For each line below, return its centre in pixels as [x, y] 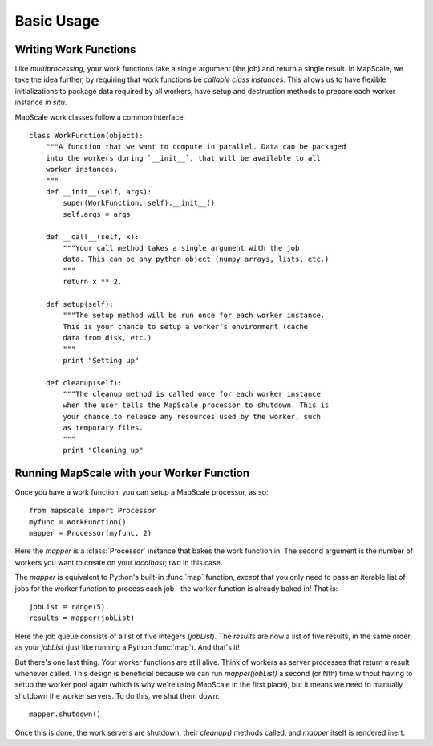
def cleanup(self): [84, 383]
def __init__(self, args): [99, 192]
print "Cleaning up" [103, 450]
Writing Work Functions [75, 49]
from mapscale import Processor [93, 511]
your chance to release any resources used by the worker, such [192, 416]
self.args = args [97, 214]
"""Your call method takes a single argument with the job [181, 248]
